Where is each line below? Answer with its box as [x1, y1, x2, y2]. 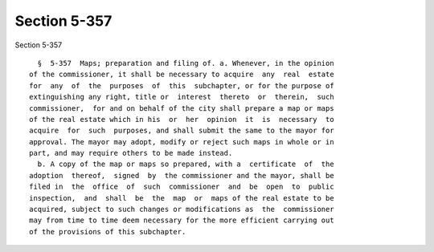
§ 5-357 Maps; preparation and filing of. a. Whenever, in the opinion [37, 59, 334, 67]
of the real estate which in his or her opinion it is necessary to [29, 115, 334, 124]
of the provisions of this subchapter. [29, 227, 186, 236]
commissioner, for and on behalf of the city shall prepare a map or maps [29, 104, 334, 112]
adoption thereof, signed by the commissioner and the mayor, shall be [29, 171, 334, 180]
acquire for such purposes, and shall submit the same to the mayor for [29, 126, 334, 136]
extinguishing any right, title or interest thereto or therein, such [29, 92, 334, 102]
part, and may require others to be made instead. [29, 148, 233, 158]
